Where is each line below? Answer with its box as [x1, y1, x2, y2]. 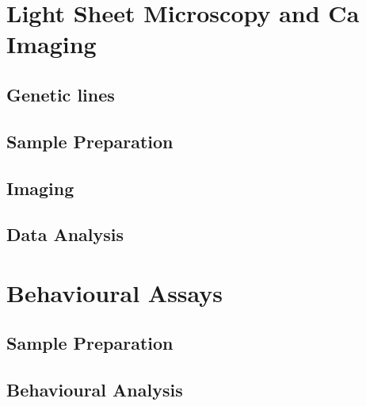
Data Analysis [6, 222, 124, 247]
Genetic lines [6, 82, 115, 106]
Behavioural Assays [6, 276, 223, 308]
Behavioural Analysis [6, 377, 183, 402]
